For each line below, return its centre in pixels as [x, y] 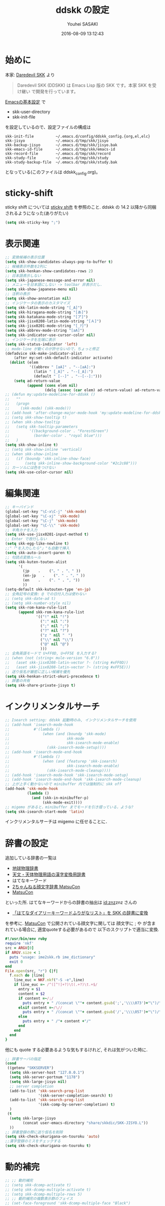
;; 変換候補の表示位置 [25, 257]
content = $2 [31, 994]
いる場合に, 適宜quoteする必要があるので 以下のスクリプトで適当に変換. [86, 929]
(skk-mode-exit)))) [62, 803]
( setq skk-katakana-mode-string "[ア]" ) [47, 317]
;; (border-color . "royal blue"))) [54, 436]
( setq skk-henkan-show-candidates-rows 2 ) [49, 271]
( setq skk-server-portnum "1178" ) [45, 1077]
